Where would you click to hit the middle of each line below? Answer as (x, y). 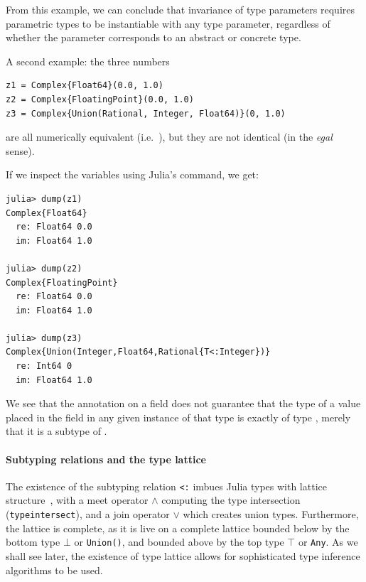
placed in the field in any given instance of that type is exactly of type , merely (178, 417)
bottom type (33, 542)
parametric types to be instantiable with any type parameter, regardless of (168, 23)
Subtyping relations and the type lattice (106, 459)
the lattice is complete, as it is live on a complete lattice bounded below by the (178, 528)
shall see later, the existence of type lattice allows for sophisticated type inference (183, 555)
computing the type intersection (231, 500)
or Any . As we (328, 542)
